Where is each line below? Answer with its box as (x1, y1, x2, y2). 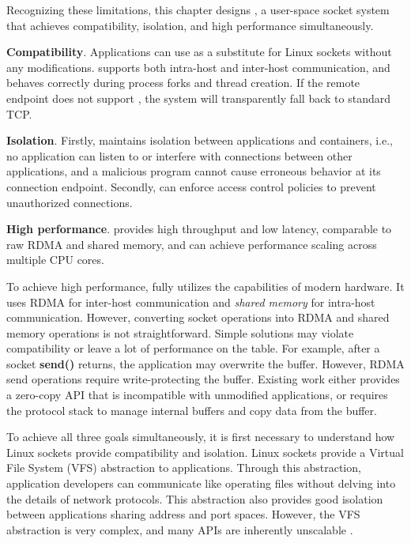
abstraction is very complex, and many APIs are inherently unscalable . (6, 521, 353, 537)
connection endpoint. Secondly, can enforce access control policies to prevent (6, 178, 376, 194)
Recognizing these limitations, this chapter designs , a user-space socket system (6, 2, 390, 17)
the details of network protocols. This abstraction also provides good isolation (6, 490, 383, 507)
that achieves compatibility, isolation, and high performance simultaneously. (6, 17, 374, 33)
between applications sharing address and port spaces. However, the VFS (6, 506, 360, 522)
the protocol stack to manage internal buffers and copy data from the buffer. (6, 402, 377, 418)
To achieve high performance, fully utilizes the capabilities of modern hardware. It (6, 277, 405, 294)
